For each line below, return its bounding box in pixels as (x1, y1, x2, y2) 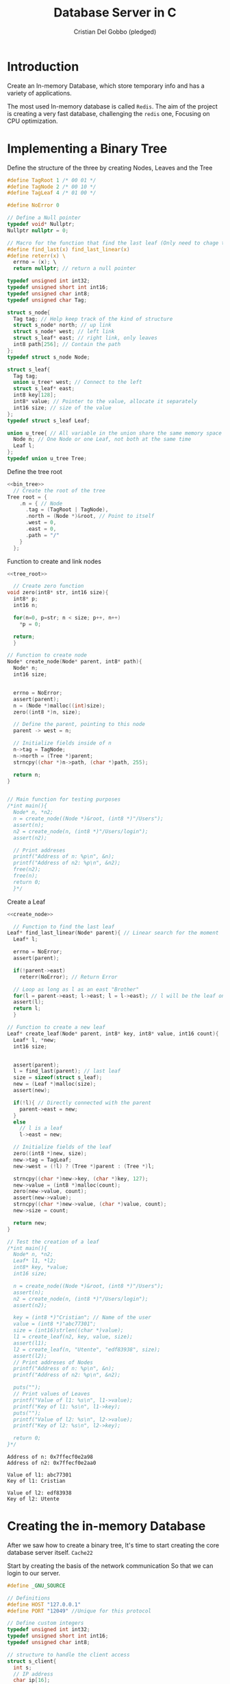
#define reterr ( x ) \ (7, 252, 66, 259)
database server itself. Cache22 (7, 1548, 94, 1556)
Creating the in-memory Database (7, 1518, 206, 1534)
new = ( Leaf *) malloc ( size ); (13, 1080, 97, 1088)
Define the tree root (7, 467, 63, 475)
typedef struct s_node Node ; (7, 354, 90, 361)
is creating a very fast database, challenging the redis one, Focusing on (7, 109, 210, 117)
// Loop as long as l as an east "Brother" (13, 986, 139, 993)
